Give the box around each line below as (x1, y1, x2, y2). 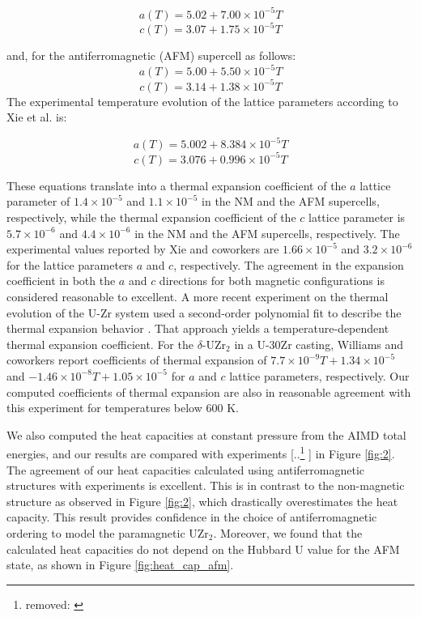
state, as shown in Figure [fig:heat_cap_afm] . (6, 556, 234, 573)
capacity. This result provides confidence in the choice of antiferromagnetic (6, 508, 377, 526)
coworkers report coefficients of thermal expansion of (6, 351, 267, 368)
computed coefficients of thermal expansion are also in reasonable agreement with (6, 383, 411, 400)
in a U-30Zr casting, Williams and (234, 335, 404, 352)
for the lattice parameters (6, 256, 134, 273)
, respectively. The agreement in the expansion (173, 256, 404, 273)
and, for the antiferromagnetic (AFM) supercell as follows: (6, 47, 296, 63)
